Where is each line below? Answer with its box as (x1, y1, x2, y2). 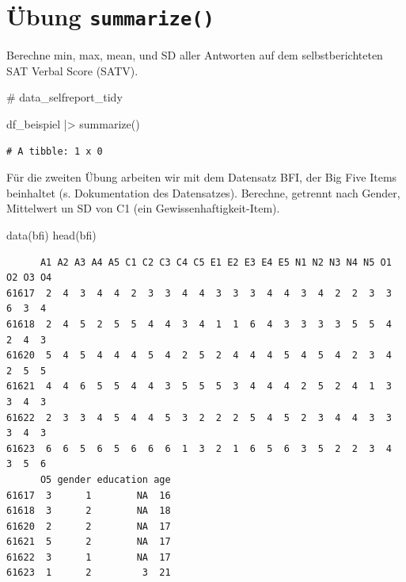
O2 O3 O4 (6, 272, 52, 284)
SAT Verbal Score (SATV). (6, 62, 138, 78)
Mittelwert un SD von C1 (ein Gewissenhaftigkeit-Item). (6, 200, 280, 216)
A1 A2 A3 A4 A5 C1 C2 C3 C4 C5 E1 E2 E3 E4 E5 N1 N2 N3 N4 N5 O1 (40, 256, 392, 268)
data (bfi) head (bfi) (6, 227, 97, 243)
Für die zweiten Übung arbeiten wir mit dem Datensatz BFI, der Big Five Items (6, 169, 397, 186)
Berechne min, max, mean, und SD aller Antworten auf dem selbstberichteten (6, 47, 383, 63)
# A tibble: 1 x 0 (6, 145, 103, 157)
